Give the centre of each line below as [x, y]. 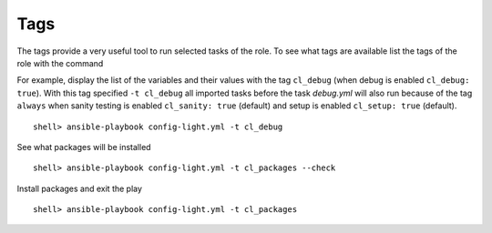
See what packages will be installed [84, 147]
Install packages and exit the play [80, 188]
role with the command [60, 63]
